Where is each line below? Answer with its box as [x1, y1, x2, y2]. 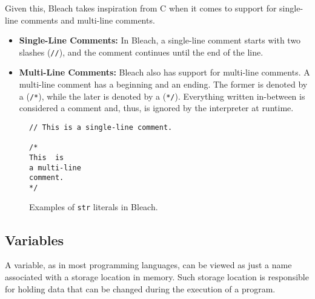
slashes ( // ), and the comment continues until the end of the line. [19, 45, 264, 58]
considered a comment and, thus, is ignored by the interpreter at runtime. [19, 101, 294, 114]
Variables [5, 230, 64, 249]
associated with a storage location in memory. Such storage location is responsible [5, 270, 309, 283]
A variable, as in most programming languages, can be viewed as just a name [5, 259, 292, 271]
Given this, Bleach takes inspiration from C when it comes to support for [5, 2, 277, 14]
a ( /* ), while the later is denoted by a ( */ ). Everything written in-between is [19, 89, 305, 102]
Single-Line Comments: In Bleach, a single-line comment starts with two [19, 34, 301, 47]
